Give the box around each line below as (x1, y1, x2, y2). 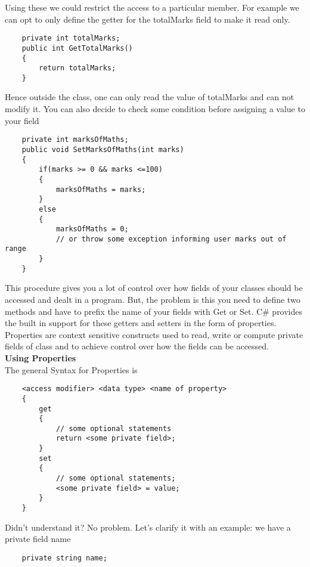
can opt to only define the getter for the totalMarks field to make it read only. (5, 13, 290, 25)
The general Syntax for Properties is (5, 363, 138, 376)
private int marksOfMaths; (21, 135, 129, 144)
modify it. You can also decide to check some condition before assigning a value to (5, 103, 305, 115)
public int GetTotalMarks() (21, 44, 133, 52)
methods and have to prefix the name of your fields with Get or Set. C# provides (5, 305, 303, 317)
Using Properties (5, 352, 76, 364)
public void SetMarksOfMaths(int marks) (21, 145, 184, 154)
